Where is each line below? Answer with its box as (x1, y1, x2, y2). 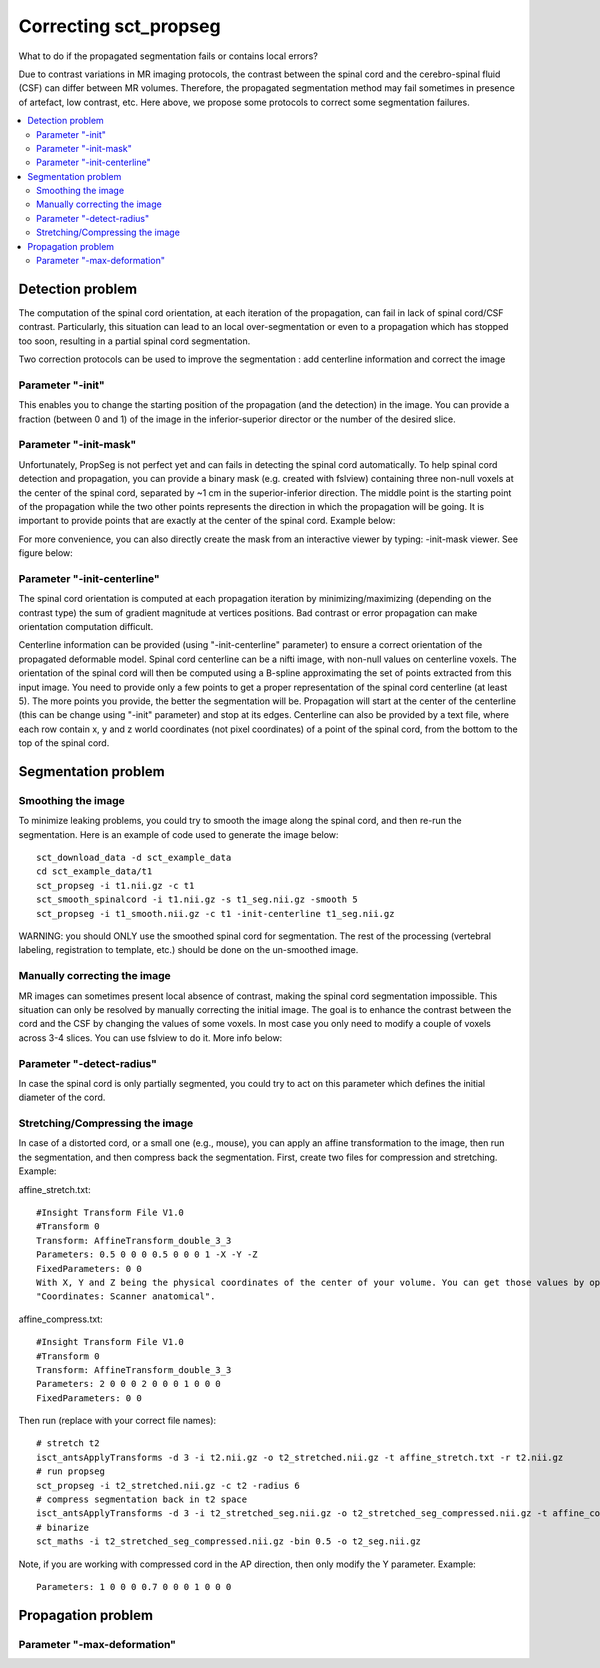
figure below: (18, 547, 74, 559)
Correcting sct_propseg (18, 15, 221, 37)
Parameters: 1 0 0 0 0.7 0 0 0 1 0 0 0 (36, 1581, 232, 1592)
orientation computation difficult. (18, 621, 154, 633)
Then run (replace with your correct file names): (18, 1415, 217, 1427)
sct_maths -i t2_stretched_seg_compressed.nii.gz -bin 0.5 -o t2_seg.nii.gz (36, 1536, 422, 1547)
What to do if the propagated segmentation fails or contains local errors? (18, 50, 319, 62)
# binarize (36, 1521, 90, 1533)
